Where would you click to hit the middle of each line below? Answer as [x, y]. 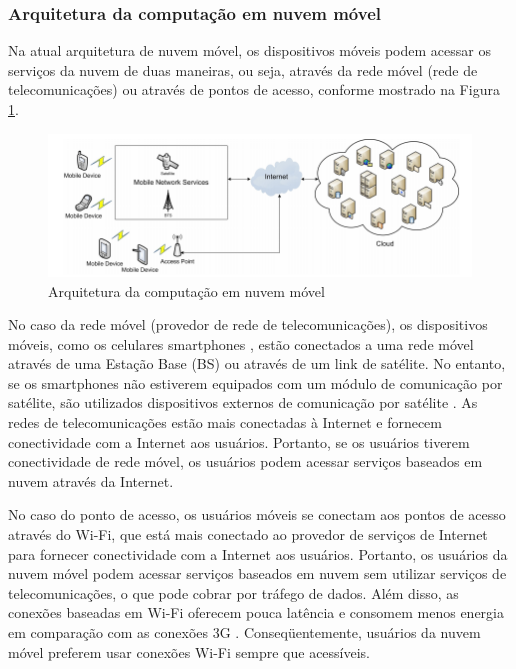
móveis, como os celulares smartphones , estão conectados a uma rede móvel [241, 343]
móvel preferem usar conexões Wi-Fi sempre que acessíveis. [189, 651]
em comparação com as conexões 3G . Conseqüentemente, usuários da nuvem [244, 632]
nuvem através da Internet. [91, 480]
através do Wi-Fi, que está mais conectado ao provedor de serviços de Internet [248, 534]
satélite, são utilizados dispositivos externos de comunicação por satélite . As [243, 402]
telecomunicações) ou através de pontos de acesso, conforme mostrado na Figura [254, 89]
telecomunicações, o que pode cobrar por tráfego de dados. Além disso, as [233, 592]
